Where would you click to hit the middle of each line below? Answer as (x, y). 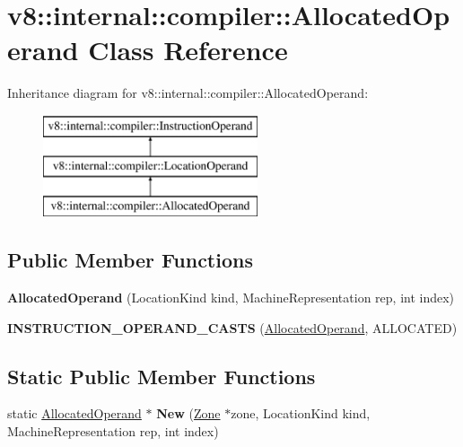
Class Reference (188, 50)
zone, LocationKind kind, (301, 413)
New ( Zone (188, 413)
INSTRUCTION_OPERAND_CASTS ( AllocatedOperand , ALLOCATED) (232, 327)
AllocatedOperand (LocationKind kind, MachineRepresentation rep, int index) (231, 298)
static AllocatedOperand (74, 413)
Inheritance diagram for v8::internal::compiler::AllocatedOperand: (188, 93)
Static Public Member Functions (162, 376)
